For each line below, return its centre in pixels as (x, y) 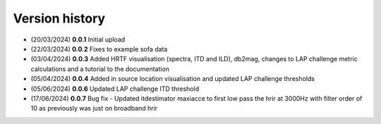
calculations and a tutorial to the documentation (100, 69)
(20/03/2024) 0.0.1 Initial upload (78, 39)
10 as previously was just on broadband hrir (94, 108)
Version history (59, 18)
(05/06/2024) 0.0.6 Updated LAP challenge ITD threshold (115, 89)
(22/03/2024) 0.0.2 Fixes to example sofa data (99, 49)
